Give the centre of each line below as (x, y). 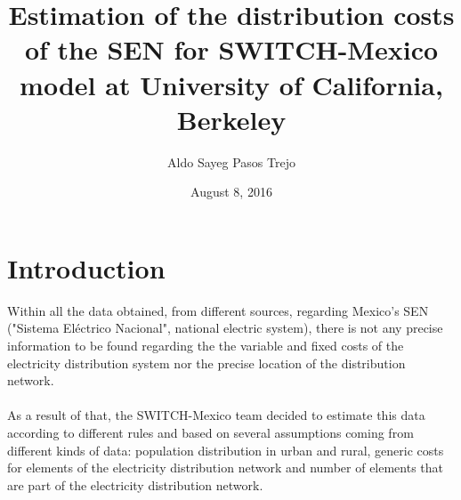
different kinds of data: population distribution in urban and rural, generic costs (226, 450)
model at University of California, (231, 84)
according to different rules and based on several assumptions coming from (210, 432)
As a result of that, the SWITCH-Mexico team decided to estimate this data (216, 415)
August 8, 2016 (231, 192)
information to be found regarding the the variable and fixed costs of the (206, 345)
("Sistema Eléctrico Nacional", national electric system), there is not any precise (225, 328)
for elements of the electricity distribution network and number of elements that (226, 468)
